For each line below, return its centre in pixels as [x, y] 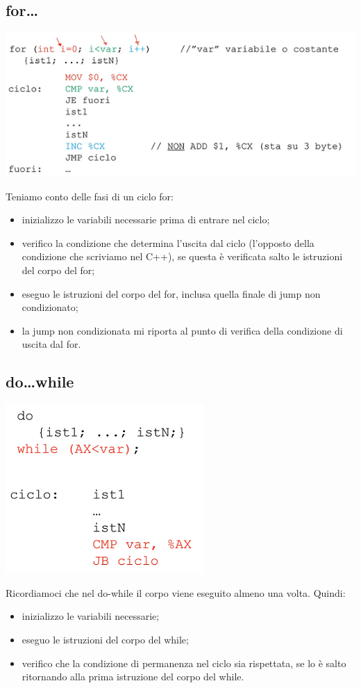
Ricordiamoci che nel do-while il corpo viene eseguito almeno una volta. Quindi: [176, 592]
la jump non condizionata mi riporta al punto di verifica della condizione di [182, 330]
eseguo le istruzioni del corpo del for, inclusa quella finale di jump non [171, 293]
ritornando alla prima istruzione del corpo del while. [133, 677]
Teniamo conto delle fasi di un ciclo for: [90, 196]
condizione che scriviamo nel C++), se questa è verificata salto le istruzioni [182, 256]
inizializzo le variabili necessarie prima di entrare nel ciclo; [146, 219]
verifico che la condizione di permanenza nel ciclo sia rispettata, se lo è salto [184, 663]
